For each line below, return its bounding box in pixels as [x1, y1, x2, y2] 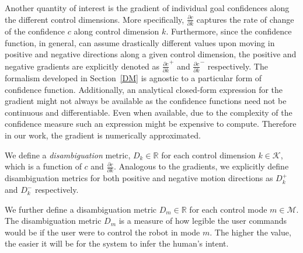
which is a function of [5, 160, 82, 172]
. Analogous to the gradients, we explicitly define [113, 160, 289, 172]
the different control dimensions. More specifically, [5, 13, 184, 25]
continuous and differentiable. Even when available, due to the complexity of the [5, 106, 292, 118]
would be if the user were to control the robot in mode [5, 226, 200, 238]
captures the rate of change [196, 13, 294, 25]
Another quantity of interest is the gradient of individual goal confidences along [5, 2, 290, 13]
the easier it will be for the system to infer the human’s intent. [5, 237, 229, 249]
